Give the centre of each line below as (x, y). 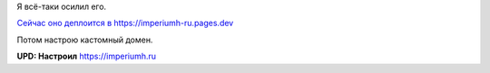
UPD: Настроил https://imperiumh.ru (87, 56)
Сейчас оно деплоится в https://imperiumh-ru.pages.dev (125, 23)
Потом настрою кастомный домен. (85, 40)
